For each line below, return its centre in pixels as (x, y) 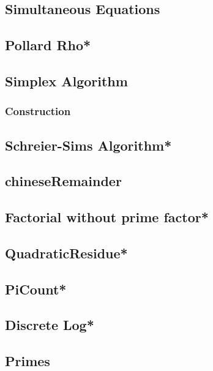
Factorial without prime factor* (107, 217)
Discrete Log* (50, 325)
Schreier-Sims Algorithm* (88, 145)
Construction (38, 111)
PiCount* (36, 289)
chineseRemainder (63, 181)
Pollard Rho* (48, 45)
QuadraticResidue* (66, 253)
